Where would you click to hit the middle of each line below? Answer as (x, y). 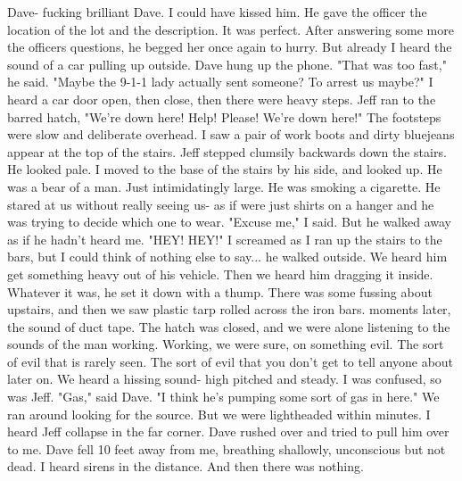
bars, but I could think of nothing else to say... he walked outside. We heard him (227, 257)
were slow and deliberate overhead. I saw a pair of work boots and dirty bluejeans (231, 134)
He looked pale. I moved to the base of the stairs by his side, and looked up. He (225, 169)
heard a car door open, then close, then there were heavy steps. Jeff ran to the (222, 99)
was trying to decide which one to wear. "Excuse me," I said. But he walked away (229, 222)
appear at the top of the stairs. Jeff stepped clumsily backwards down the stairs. (227, 151)
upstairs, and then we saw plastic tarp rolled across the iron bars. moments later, (229, 309)
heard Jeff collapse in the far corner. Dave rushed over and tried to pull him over (228, 431)
